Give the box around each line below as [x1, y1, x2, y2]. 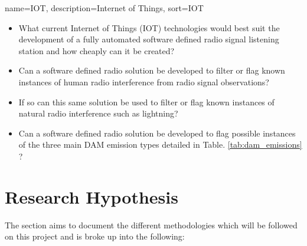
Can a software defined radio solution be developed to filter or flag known [18, 64, 285, 77]
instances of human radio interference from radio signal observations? [18, 75, 269, 88]
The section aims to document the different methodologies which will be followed [5, 218, 298, 231]
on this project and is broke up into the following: [5, 230, 185, 242]
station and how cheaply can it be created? [18, 44, 175, 56]
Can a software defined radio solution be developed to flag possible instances [18, 127, 296, 139]
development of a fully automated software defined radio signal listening [18, 33, 279, 45]
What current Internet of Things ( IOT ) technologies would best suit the [18, 21, 280, 34]
